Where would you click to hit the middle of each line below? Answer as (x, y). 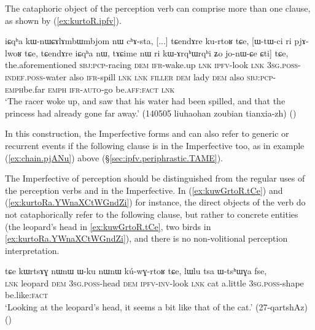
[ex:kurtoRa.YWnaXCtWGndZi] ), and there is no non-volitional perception (146, 238)
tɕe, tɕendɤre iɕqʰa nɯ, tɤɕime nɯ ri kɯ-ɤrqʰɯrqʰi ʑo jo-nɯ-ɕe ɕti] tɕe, (157, 52)
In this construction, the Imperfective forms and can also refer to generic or (147, 133)
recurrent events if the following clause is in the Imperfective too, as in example (155, 145)
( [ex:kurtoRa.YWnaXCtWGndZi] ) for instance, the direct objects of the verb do (155, 202)
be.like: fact (27, 295)
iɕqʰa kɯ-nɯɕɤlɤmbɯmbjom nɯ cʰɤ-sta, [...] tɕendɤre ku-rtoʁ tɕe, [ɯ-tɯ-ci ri (148, 41)
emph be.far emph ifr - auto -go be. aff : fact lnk (90, 89)
